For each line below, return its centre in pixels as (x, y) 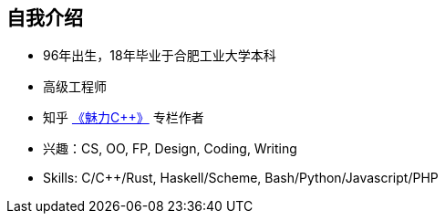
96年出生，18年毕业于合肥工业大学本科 (160, 56)
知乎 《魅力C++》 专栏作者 (124, 118)
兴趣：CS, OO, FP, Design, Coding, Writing (170, 149)
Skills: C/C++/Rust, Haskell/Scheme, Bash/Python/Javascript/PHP (241, 178)
